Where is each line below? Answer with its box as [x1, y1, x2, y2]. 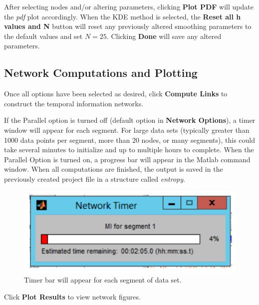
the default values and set [4, 30, 83, 41]
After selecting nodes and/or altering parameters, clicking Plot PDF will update [4, 1, 254, 11]
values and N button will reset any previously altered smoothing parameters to [4, 21, 252, 31]
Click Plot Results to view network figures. [4, 291, 141, 302]
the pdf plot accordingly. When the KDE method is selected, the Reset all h [4, 11, 241, 21]
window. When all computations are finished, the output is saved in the [4, 164, 223, 174]
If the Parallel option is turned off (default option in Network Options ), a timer [4, 115, 256, 125]
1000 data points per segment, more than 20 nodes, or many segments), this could [4, 134, 255, 145]
